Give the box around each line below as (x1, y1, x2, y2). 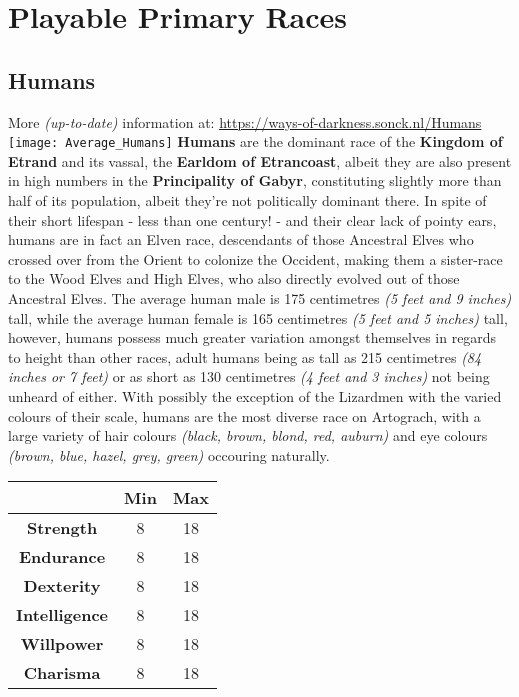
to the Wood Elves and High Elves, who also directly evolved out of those (8, 268, 460, 289)
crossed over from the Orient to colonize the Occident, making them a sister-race (8, 248, 503, 269)
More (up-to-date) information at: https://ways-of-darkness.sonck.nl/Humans (8, 111, 482, 132)
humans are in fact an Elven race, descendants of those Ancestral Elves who (8, 229, 474, 250)
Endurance (18, 545, 106, 569)
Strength (26, 516, 98, 540)
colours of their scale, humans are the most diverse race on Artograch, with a (8, 405, 481, 426)
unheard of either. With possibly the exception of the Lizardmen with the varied (8, 385, 502, 406)
